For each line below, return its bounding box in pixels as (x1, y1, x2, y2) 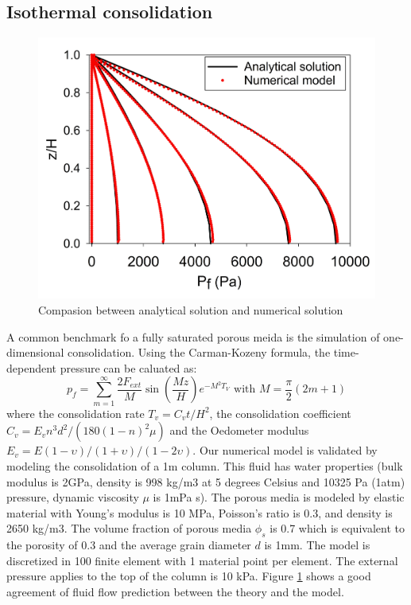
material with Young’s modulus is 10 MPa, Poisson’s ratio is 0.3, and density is (6, 504, 393, 521)
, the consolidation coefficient (209, 404, 351, 421)
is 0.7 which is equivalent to (269, 520, 405, 537)
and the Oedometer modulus (169, 422, 309, 439)
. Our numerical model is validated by (192, 442, 378, 459)
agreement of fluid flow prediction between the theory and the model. (6, 583, 344, 599)
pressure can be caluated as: (60, 359, 197, 376)
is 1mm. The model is (264, 537, 370, 553)
